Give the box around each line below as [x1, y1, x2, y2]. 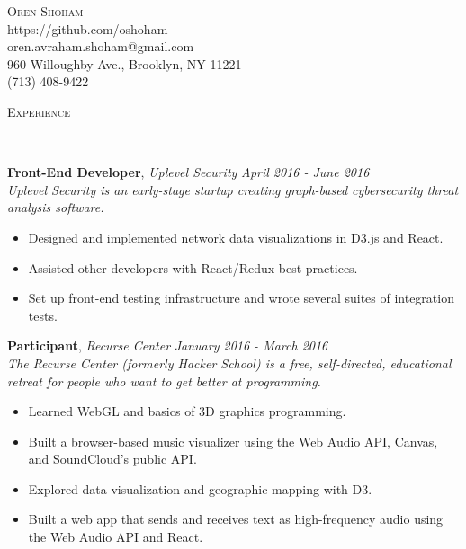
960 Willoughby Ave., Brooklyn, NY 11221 [7, 54, 242, 73]
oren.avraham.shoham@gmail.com [7, 37, 194, 56]
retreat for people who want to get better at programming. [7, 371, 321, 390]
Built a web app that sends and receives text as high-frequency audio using [28, 509, 444, 528]
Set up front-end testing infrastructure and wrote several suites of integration [28, 288, 454, 307]
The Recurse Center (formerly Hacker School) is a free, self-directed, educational [7, 353, 452, 372]
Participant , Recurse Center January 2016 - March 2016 [7, 336, 328, 355]
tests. [28, 305, 58, 324]
